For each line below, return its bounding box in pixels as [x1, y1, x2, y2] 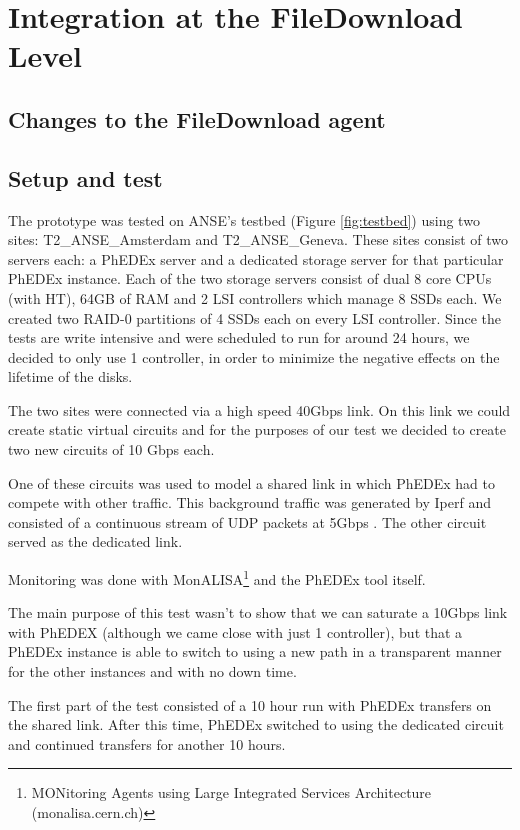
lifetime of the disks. [8, 366, 133, 387]
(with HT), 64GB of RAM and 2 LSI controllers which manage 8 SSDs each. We [8, 287, 502, 308]
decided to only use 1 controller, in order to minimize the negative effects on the [8, 346, 500, 367]
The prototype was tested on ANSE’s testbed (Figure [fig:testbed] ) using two [8, 209, 480, 230]
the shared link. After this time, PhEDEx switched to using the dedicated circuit [8, 714, 504, 735]
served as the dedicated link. [8, 531, 183, 552]
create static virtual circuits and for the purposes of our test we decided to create [8, 419, 507, 440]
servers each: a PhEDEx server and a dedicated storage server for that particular [8, 248, 504, 269]
